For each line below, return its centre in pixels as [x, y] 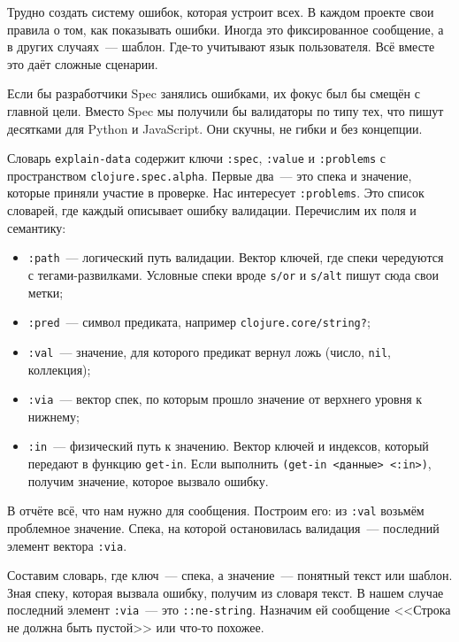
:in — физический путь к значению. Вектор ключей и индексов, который [228, 446]
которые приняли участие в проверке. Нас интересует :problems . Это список [216, 193]
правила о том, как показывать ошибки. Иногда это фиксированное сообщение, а [226, 29]
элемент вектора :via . [67, 545]
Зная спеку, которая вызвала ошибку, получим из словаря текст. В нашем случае [226, 592]
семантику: [37, 227]
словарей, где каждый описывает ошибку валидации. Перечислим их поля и [212, 210]
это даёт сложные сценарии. [83, 63]
